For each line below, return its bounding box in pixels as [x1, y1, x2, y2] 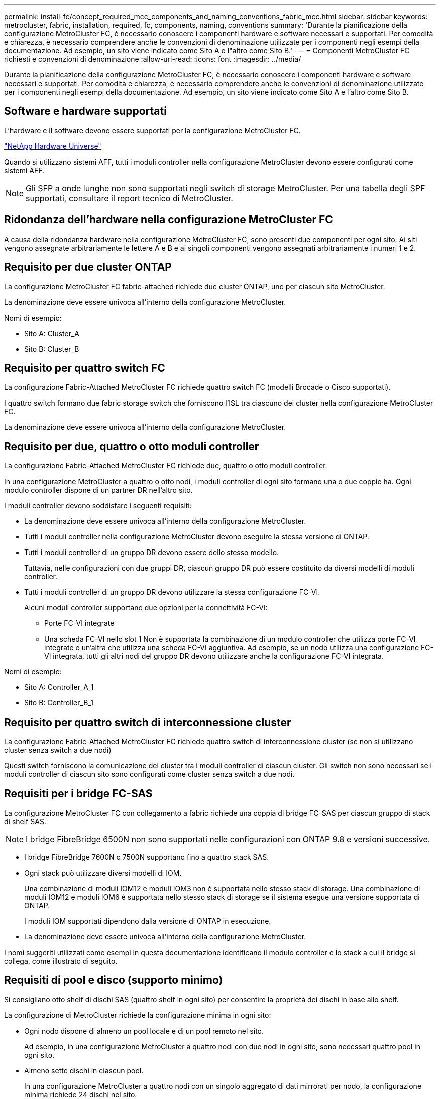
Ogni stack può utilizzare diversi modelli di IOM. [24, 868, 182, 877]
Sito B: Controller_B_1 [24, 698, 93, 708]
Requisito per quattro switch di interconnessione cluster [4, 716, 291, 729]
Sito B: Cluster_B [24, 344, 79, 353]
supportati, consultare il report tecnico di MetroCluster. [26, 193, 233, 203]
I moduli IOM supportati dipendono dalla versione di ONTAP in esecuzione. [24, 916, 271, 925]
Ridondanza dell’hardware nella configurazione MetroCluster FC [4, 213, 333, 226]
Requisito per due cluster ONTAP [4, 261, 172, 274]
